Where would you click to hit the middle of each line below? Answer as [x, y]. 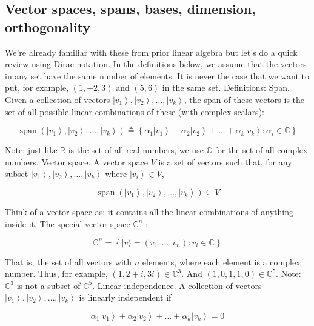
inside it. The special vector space [68, 223]
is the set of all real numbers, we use [136, 150]
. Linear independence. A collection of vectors [177, 285]
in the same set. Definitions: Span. [226, 88]
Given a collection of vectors [58, 99]
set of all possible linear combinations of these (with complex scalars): [135, 111]
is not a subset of [48, 285]
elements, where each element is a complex [221, 261]
